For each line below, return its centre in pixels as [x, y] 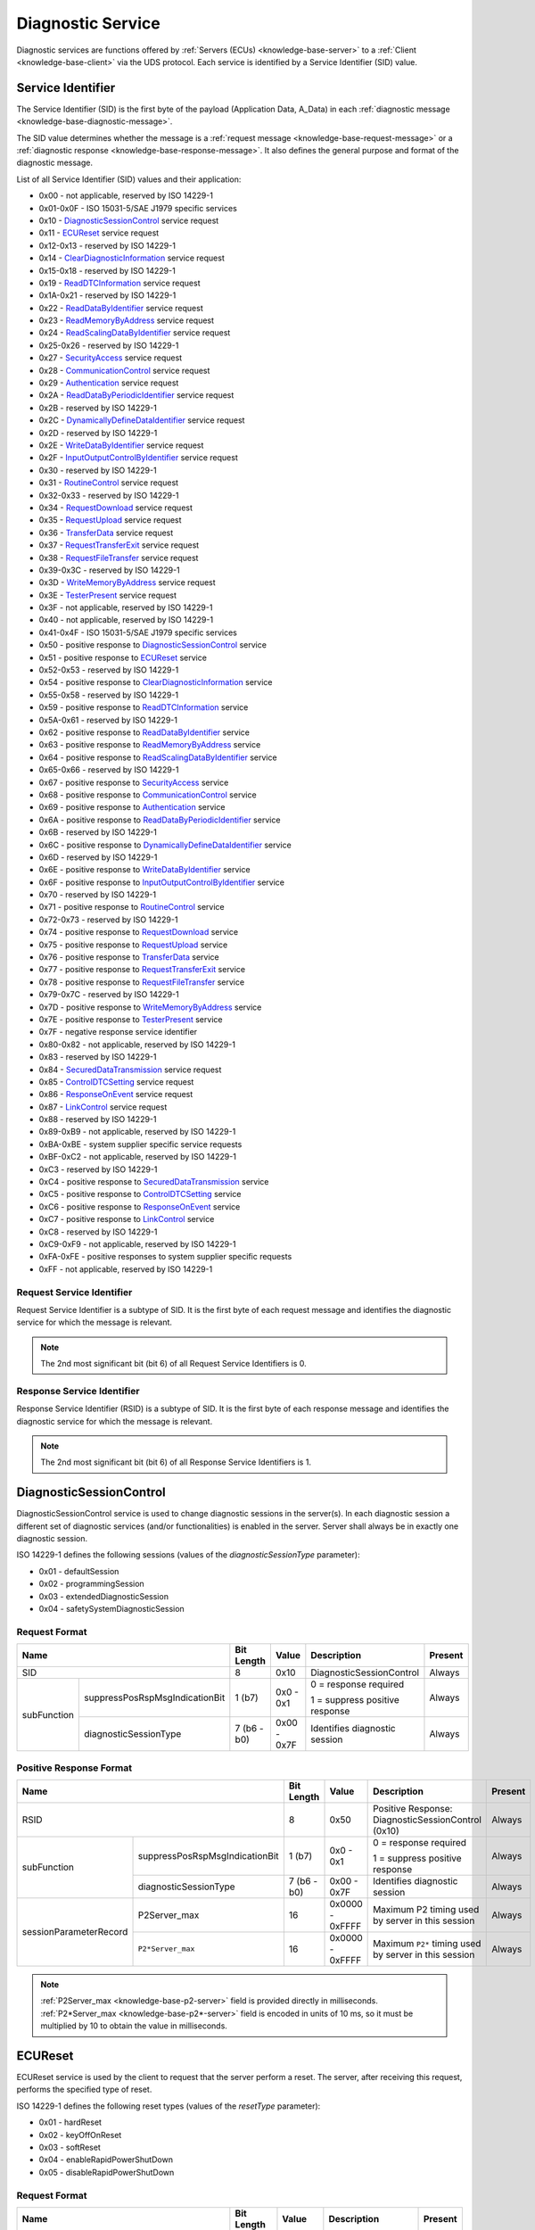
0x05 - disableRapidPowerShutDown [107, 2172]
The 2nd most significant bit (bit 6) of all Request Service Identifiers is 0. [173, 1364]
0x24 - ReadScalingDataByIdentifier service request [135, 333]
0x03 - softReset [70, 2147]
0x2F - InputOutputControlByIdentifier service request [138, 458]
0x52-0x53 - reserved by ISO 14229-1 [109, 670]
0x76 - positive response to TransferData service [129, 957]
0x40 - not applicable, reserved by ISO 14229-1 [126, 620]
